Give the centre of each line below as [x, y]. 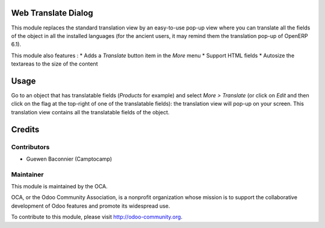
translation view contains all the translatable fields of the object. [90, 112]
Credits [25, 129]
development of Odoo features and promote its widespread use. [91, 206]
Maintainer [27, 174]
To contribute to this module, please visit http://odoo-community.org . [97, 217]
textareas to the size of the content [54, 64]
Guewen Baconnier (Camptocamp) [69, 159]
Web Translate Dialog [52, 13]
